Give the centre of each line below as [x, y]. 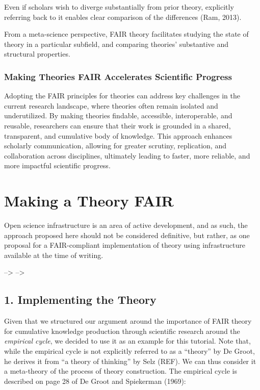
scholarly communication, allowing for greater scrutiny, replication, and [115, 146]
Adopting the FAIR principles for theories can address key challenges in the [122, 96]
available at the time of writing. [54, 255]
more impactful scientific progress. [57, 165]
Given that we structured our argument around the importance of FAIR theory [128, 321]
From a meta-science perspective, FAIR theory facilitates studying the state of [126, 34]
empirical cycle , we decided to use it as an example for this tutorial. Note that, [127, 341]
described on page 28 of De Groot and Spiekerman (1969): [95, 381]
